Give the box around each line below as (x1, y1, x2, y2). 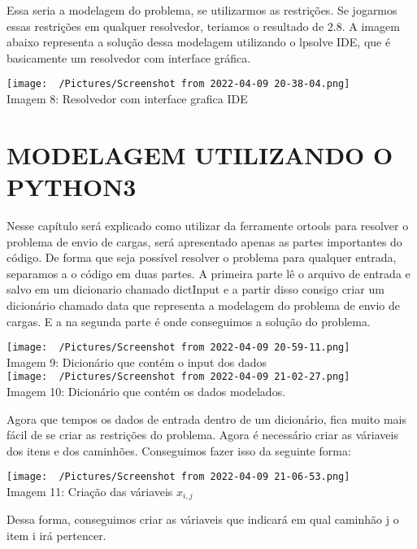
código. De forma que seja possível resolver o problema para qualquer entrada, (7, 249, 397, 266)
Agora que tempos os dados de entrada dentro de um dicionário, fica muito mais (7, 410, 406, 427)
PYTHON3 (7, 170, 137, 203)
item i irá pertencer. (7, 527, 106, 544)
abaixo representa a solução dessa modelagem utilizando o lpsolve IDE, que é (7, 33, 391, 50)
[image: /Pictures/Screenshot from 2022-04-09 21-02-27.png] (7, 371, 350, 383)
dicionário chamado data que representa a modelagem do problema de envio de (7, 296, 400, 313)
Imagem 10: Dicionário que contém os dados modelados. (7, 383, 286, 399)
